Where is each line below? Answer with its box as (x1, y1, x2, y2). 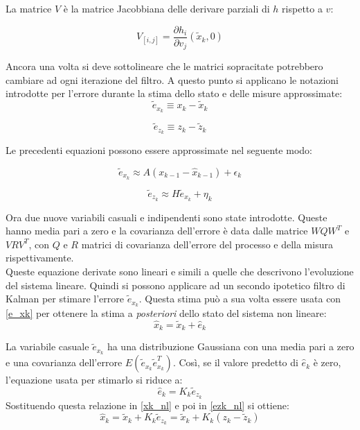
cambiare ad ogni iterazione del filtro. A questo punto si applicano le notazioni (6, 72, 339, 87)
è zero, (313, 355, 341, 370)
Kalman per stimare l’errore (6, 291, 124, 306)
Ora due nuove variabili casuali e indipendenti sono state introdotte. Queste (6, 209, 327, 224)
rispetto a (282, 1, 323, 15)
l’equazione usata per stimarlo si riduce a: (6, 372, 183, 387)
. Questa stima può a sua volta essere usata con (138, 291, 341, 306)
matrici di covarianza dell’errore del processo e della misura (81, 237, 333, 251)
